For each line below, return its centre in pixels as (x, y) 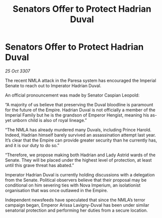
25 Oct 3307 (18, 71)
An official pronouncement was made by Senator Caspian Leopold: (72, 95)
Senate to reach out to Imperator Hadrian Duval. (53, 85)
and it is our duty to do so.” (32, 145)
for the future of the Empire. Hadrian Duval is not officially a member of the (80, 110)
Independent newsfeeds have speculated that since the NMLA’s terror (75, 200)
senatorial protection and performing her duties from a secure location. (76, 210)
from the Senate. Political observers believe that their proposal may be (76, 180)
